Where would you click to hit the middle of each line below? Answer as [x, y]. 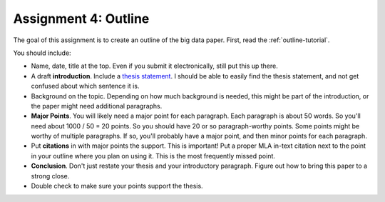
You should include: [42, 53]
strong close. [50, 176]
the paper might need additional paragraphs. [97, 106]
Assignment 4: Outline [81, 19]
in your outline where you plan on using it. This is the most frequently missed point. [153, 156]
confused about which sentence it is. [85, 86]
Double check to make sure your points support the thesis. [117, 186]
